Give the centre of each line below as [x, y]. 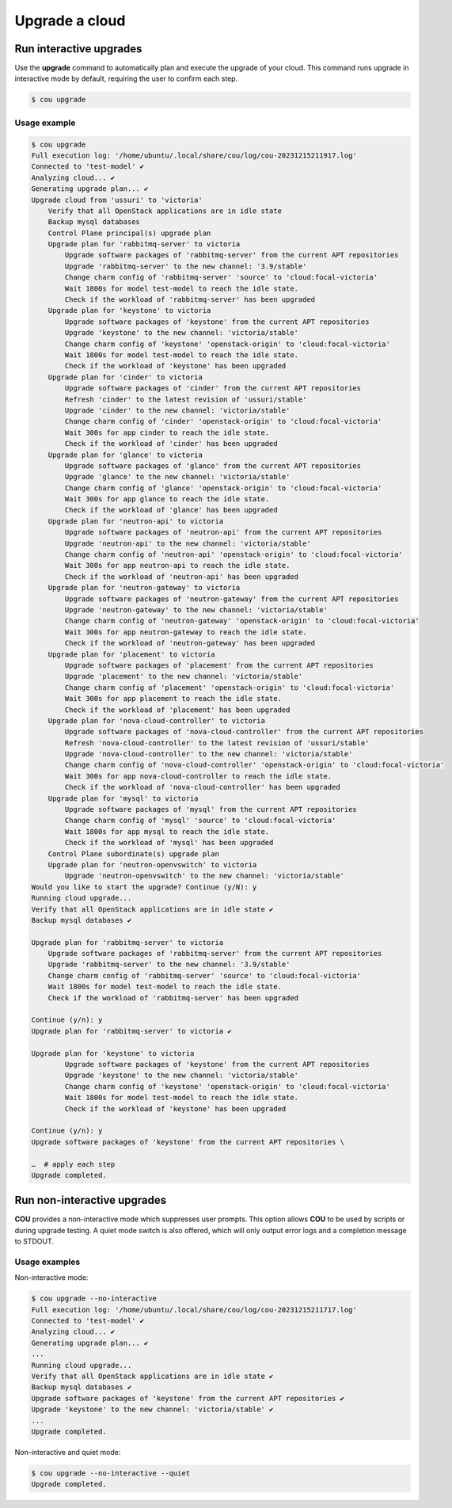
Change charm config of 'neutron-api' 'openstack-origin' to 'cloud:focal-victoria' [234, 555]
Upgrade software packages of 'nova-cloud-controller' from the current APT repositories [244, 732]
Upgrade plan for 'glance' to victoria [125, 455]
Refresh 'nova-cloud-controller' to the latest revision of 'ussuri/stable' [217, 743]
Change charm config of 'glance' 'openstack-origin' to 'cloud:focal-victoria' [223, 488]
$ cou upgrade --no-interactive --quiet [110, 1473]
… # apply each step [73, 1164]
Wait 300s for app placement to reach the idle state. [173, 699]
